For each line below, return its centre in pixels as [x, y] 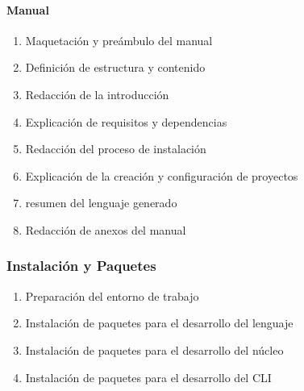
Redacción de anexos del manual [106, 229]
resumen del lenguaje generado [101, 203]
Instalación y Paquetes [81, 266]
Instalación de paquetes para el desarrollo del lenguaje [159, 323]
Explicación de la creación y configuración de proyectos [162, 175]
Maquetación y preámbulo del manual [119, 40]
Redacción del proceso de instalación [116, 149]
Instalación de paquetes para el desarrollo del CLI [148, 377]
